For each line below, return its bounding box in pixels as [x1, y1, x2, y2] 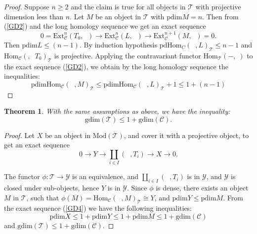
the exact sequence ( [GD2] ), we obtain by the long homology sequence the [4, 61, 228, 71]
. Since [127, 183, 147, 193]
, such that [26, 192, 59, 202]
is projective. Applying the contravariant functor [54, 50, 201, 60]
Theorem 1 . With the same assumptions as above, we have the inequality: [4, 106, 230, 116]
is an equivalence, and [72, 171, 138, 182]
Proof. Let [4, 130, 35, 140]
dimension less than [4, 11, 64, 21]
